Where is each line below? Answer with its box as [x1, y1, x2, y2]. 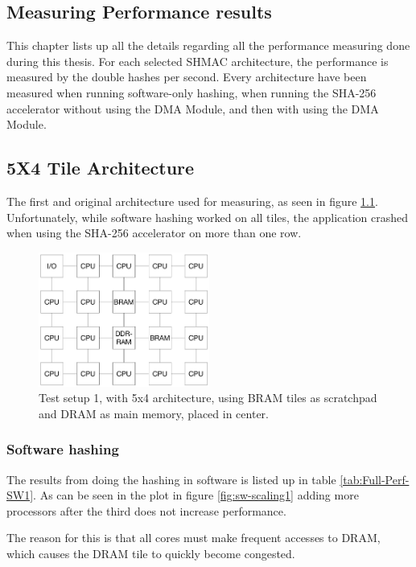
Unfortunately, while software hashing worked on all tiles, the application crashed [6, 208, 409, 225]
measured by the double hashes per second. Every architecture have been [6, 68, 367, 85]
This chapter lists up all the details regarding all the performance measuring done [6, 37, 410, 54]
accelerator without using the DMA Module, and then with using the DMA [6, 100, 379, 117]
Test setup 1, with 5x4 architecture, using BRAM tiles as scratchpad [39, 389, 377, 406]
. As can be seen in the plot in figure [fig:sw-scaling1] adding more [33, 487, 359, 503]
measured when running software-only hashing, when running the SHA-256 [6, 84, 377, 101]
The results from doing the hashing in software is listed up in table [6, 470, 336, 487]
